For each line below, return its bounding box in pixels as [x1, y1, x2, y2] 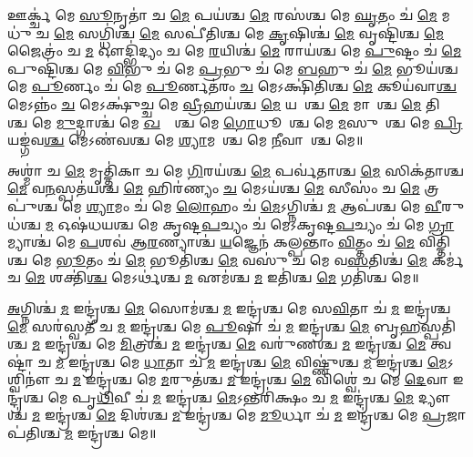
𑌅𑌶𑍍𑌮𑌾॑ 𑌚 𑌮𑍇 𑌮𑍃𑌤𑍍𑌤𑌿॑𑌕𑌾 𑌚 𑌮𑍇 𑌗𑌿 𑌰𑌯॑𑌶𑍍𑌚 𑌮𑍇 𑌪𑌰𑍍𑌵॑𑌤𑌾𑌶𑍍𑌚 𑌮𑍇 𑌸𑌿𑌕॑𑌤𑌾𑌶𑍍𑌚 [7, 160, 465, 179]
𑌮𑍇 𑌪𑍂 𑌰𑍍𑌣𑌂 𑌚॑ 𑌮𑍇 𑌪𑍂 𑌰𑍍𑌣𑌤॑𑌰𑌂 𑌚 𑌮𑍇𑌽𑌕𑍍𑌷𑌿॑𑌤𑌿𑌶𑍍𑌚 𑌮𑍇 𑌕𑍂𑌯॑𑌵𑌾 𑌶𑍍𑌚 [7, 76, 458, 96]
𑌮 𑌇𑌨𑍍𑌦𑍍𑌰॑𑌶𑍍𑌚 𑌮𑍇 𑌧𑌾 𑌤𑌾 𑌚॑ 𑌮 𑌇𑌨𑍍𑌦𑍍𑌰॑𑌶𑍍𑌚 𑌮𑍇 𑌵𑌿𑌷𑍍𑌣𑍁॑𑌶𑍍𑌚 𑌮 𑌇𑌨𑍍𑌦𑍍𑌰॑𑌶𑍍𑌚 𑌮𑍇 [56, 351, 447, 371]
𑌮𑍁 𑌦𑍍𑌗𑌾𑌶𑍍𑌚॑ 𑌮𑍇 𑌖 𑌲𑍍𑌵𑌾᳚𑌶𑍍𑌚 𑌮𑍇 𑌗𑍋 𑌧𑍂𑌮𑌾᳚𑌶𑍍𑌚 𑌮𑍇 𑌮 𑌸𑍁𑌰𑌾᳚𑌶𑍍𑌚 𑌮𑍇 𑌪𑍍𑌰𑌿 [56, 112, 463, 131]
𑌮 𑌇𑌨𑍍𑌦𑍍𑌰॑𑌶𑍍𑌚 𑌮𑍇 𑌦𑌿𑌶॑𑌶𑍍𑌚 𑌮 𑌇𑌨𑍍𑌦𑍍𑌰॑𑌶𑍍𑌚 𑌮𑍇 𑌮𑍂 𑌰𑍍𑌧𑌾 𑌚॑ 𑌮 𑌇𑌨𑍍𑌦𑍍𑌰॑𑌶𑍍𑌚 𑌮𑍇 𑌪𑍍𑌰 [31, 405, 447, 424]
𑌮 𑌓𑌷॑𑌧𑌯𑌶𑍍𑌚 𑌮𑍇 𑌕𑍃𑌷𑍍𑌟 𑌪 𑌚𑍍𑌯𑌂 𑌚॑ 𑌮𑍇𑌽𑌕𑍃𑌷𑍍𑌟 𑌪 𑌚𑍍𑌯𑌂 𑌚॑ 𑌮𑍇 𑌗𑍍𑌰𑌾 [45, 214, 455, 233]
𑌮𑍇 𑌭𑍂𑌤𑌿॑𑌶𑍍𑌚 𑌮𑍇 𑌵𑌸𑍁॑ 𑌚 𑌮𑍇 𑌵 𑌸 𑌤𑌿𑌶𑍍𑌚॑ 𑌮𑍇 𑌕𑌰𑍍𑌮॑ [125, 249, 464, 269]
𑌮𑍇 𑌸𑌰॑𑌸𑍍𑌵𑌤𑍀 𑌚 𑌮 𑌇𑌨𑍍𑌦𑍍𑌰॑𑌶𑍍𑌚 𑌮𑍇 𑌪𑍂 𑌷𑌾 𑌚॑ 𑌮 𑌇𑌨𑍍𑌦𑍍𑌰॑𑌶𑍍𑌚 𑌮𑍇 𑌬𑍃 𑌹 [7, 316, 421, 335]
